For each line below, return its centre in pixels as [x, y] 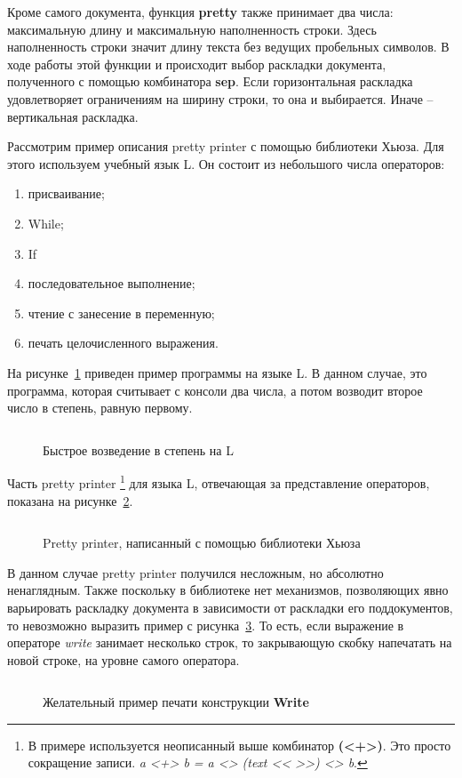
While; [46, 223]
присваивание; [66, 193]
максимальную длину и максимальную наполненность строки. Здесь [192, 29]
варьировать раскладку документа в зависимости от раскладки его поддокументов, [230, 607]
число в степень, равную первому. [100, 408]
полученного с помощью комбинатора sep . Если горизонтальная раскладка [210, 81]
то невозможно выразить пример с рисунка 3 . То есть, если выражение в [206, 625]
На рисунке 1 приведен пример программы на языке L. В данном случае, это [217, 372]
